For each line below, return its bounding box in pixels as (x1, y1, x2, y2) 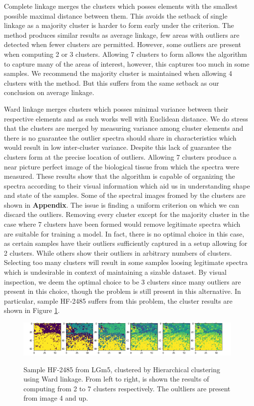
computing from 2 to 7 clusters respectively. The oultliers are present (23, 383, 231, 393)
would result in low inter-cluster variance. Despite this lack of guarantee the (4, 142, 231, 152)
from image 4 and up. (23, 393, 88, 403)
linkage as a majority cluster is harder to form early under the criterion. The (4, 20, 234, 30)
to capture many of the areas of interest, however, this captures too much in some (4, 58, 250, 69)
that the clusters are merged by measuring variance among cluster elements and (4, 123, 244, 133)
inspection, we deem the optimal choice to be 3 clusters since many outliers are (4, 276, 241, 287)
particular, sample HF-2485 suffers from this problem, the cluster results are (4, 295, 232, 306)
